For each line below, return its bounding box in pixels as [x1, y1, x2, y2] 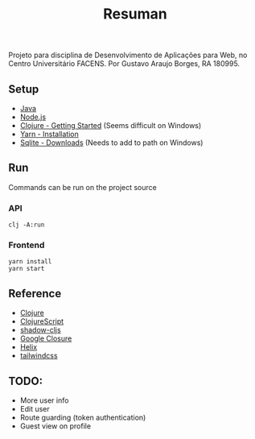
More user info [19, 396, 69, 405]
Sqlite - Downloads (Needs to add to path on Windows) [19, 138, 204, 147]
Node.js [19, 112, 47, 122]
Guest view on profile [19, 421, 91, 431]
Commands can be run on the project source [8, 182, 157, 192]
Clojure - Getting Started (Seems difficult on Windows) [19, 121, 202, 130]
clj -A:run [8, 221, 45, 230]
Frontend [8, 239, 45, 251]
